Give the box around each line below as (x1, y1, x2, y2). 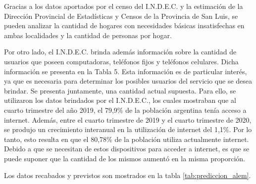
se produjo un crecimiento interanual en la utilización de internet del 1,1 (4, 124, 223, 135)
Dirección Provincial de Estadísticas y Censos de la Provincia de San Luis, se (4, 10, 238, 21)
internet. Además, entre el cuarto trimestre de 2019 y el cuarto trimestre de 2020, (4, 114, 252, 125)
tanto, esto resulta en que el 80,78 (4, 134, 107, 144)
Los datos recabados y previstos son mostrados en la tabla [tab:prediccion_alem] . (4, 170, 251, 180)
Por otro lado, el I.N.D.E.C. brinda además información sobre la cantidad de (4, 46, 237, 57)
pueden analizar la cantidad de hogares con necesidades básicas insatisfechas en (4, 20, 245, 31)
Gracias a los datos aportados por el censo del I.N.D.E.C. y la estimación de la (4, 1, 243, 11)
